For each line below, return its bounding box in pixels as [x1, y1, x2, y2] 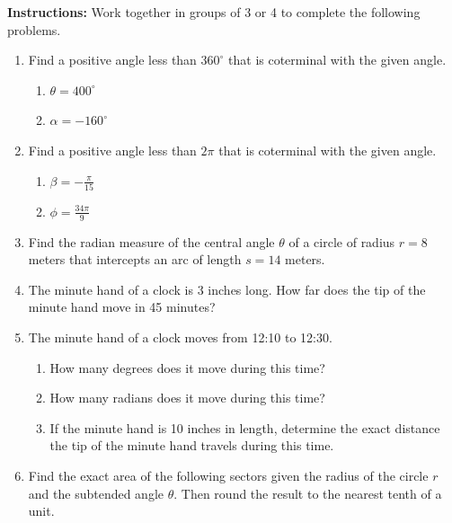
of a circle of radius [288, 232, 395, 251]
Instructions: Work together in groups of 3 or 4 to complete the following [7, 3, 421, 21]
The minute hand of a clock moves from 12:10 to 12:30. [28, 328, 332, 347]
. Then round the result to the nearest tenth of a [173, 483, 442, 502]
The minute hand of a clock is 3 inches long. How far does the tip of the [28, 279, 426, 298]
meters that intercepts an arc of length [28, 250, 242, 269]
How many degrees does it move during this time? [49, 358, 325, 377]
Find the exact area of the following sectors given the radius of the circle [28, 466, 429, 485]
